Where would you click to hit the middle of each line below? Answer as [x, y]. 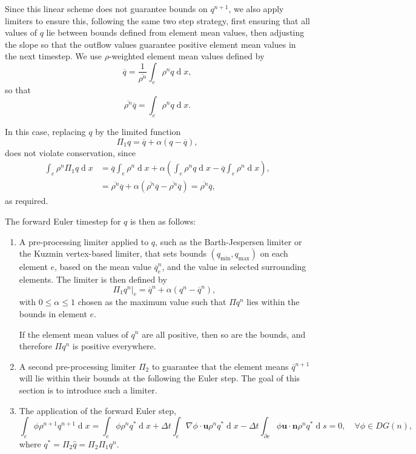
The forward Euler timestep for [63, 221]
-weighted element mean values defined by [187, 56]
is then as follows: [163, 221]
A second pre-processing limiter [78, 366]
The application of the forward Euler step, [97, 410]
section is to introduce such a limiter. [88, 390]
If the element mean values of [74, 334]
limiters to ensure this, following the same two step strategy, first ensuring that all [158, 20]
